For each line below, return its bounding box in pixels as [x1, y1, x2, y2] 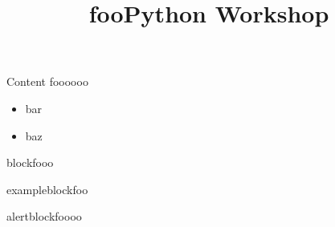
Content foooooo [6, 73, 88, 90]
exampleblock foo [6, 180, 88, 197]
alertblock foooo [6, 208, 82, 225]
